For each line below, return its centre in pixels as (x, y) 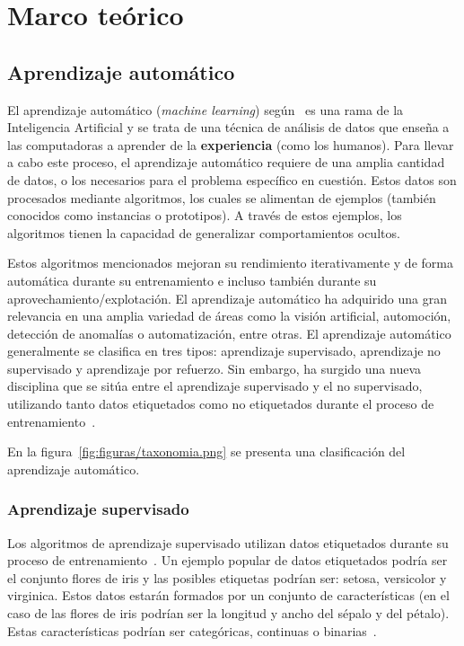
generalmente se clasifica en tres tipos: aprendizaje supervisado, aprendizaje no (224, 351)
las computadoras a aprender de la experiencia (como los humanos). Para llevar (231, 144)
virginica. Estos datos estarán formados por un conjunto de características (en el (228, 595)
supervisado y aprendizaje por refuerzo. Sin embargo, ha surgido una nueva (214, 368)
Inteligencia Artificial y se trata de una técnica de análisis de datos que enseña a (228, 127)
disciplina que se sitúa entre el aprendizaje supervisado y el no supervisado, (215, 386)
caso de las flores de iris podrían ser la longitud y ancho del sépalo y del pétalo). (228, 613)
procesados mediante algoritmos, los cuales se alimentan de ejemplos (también (222, 197)
